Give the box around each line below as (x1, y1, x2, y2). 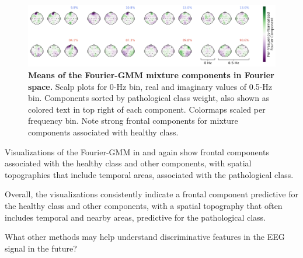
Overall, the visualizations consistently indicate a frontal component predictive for (5, 188, 298, 200)
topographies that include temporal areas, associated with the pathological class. (5, 168, 294, 180)
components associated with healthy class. (28, 125, 179, 138)
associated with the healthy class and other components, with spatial (5, 157, 252, 169)
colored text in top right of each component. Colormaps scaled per (28, 103, 266, 115)
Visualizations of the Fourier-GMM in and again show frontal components (5, 145, 270, 158)
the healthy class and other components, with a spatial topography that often (5, 199, 283, 211)
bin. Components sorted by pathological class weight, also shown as (28, 92, 270, 104)
